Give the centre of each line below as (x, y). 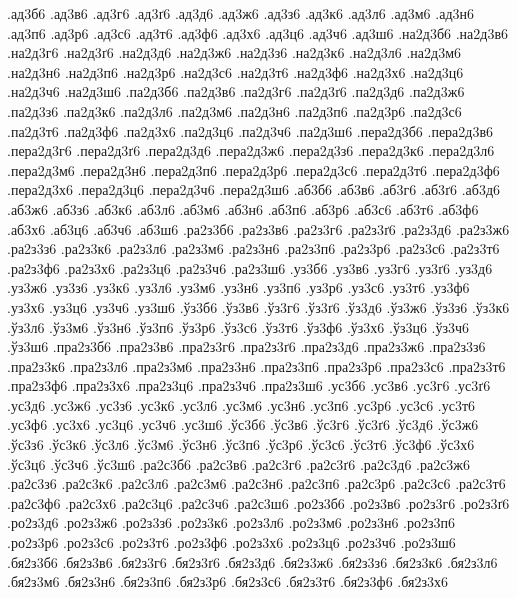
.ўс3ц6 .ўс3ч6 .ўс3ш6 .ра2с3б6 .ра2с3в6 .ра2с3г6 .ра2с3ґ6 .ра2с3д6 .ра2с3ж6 (239, 463)
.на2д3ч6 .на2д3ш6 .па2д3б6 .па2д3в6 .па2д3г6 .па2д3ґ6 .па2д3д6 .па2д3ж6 (236, 91)
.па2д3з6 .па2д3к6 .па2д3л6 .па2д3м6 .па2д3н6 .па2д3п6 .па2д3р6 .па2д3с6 (234, 110)
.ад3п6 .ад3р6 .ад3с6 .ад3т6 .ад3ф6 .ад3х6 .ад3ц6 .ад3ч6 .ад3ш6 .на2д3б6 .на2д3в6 (258, 32)
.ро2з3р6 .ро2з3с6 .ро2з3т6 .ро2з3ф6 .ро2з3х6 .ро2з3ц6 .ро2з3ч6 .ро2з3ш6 (231, 542)
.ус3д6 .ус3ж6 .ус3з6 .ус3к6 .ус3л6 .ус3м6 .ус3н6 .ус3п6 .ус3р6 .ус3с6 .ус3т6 (241, 404)
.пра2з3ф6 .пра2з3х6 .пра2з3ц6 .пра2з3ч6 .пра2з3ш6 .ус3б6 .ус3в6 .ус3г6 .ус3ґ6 (249, 385)
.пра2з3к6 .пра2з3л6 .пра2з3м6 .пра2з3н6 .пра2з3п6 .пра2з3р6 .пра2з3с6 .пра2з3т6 (256, 365)
